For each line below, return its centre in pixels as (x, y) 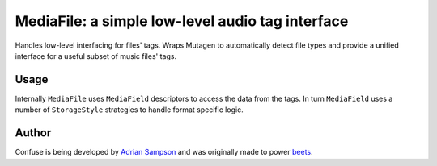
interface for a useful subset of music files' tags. (96, 56)
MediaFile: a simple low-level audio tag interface (182, 21)
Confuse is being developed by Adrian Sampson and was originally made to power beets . (164, 152)
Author (33, 133)
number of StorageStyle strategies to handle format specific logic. (129, 110)
